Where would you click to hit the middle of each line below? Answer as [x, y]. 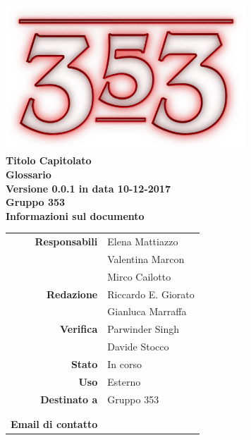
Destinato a [69, 399]
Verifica [79, 329]
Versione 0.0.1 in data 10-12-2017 [88, 188]
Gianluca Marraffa [147, 311]
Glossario [29, 174]
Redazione [72, 294]
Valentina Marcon [146, 258]
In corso [124, 364]
